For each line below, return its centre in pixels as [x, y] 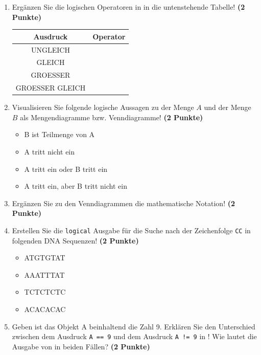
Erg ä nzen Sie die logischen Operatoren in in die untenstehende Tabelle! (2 [128, 7]
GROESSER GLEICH [51, 88]
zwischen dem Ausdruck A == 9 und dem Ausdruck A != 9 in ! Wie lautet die [134, 336]
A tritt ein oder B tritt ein [66, 169]
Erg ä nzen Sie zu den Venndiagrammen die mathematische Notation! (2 [124, 203]
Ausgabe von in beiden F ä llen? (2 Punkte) [81, 346]
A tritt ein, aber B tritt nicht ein [76, 186]
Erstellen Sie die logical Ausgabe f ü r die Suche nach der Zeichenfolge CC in [131, 230]
